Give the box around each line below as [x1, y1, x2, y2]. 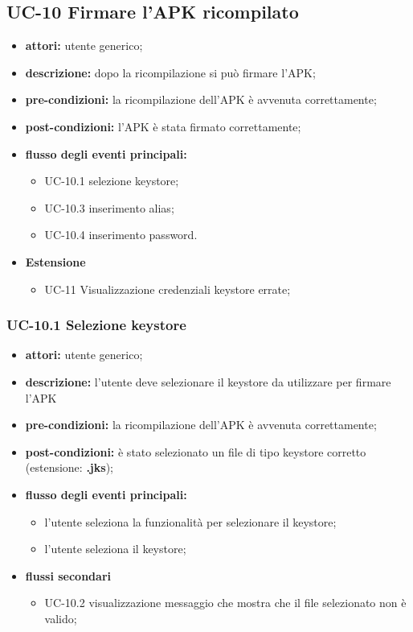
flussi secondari [25, 567, 111, 584]
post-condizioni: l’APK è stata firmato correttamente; [25, 118, 301, 134]
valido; [44, 609, 77, 626]
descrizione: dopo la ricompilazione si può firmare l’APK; [25, 64, 316, 81]
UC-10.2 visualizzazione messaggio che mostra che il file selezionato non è [44, 594, 407, 611]
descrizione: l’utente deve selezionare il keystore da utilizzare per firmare [25, 373, 391, 390]
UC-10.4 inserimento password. [44, 226, 198, 243]
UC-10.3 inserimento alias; [44, 199, 174, 216]
